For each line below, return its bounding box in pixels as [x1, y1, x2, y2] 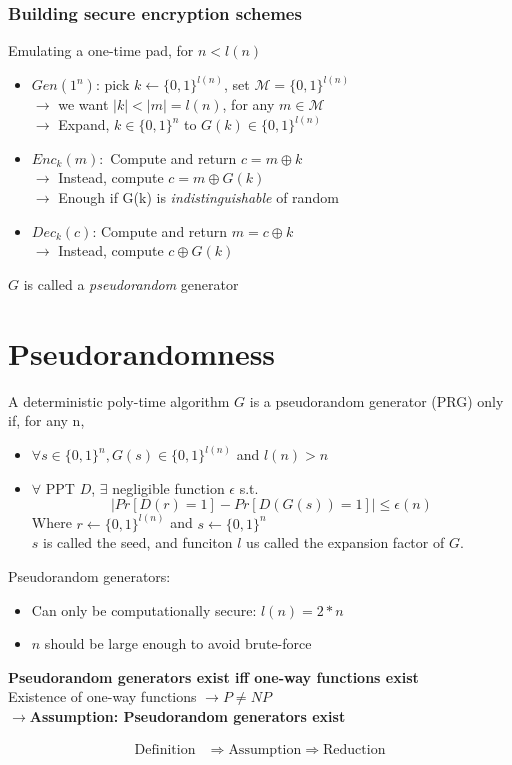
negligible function [112, 477, 225, 498]
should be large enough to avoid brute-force [44, 633, 312, 654]
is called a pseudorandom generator [23, 273, 239, 294]
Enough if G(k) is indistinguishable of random [58, 187, 339, 208]
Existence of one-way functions [8, 686, 197, 707]
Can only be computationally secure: [31, 599, 257, 620]
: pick [95, 74, 130, 95]
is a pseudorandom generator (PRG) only [249, 390, 504, 411]
